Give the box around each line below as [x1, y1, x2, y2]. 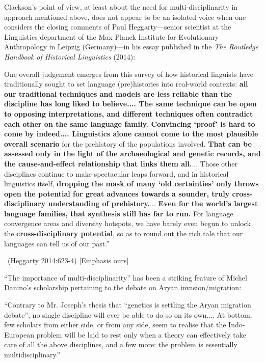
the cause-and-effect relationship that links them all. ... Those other [4, 158, 237, 169]
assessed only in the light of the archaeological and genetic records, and [4, 148, 261, 159]
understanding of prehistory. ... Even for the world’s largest [48, 198, 258, 209]
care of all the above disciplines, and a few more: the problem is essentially [4, 339, 237, 350]
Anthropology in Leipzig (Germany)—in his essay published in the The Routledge [4, 41, 258, 52]
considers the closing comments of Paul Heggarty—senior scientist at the [4, 21, 231, 32]
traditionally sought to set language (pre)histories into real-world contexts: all [4, 78, 248, 89]
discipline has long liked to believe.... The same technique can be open [4, 98, 257, 109]
